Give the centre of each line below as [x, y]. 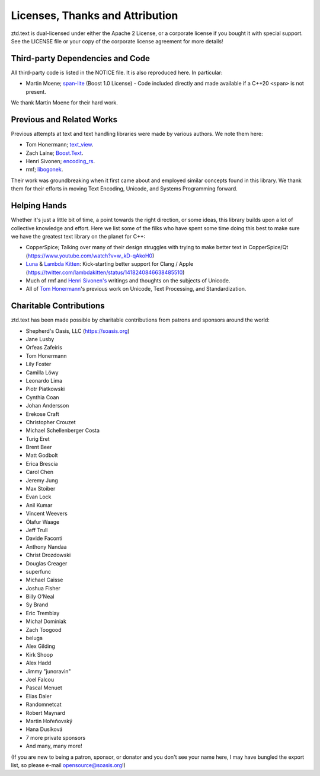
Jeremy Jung [42, 480]
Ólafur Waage [43, 521]
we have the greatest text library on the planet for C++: [78, 236]
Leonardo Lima [44, 380]
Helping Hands [39, 206]
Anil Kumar [39, 505]
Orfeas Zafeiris [44, 348]
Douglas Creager [47, 563]
